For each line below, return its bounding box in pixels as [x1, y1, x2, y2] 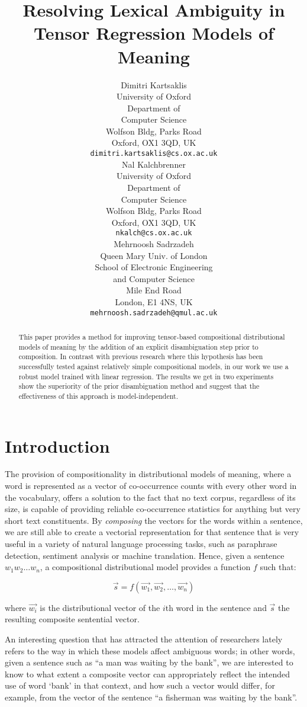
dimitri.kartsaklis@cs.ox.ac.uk [90, 149, 218, 158]
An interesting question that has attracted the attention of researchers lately [5, 633, 283, 645]
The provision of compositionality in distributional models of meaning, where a [5, 468, 292, 480]
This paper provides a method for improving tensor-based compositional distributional [18, 331, 285, 341]
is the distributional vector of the [40, 601, 160, 613]
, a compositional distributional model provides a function [40, 561, 251, 573]
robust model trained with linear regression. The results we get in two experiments [18, 371, 274, 381]
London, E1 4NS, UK [115, 295, 193, 308]
